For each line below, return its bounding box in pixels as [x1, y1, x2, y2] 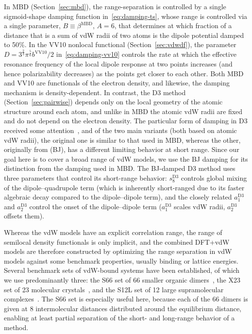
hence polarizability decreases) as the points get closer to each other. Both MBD [4, 68, 244, 78]
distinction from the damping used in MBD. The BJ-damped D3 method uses [4, 163, 235, 173]
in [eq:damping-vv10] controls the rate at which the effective [56, 49, 236, 59]
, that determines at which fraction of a [114, 20, 232, 31]
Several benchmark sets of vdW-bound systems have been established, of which [4, 265, 240, 275]
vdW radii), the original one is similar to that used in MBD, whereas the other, [4, 134, 241, 145]
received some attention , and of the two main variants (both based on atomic [4, 125, 237, 135]
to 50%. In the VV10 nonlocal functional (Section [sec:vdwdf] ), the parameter [4, 39, 236, 50]
